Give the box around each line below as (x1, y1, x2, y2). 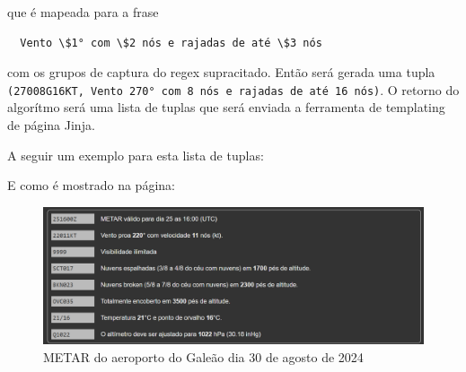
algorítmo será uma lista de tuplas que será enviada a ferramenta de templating (7, 98, 445, 117)
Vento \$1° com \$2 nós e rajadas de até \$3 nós (20, 36, 322, 49)
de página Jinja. (7, 116, 95, 134)
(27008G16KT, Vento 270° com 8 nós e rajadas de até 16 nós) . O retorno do (7, 80, 460, 99)
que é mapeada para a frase (7, 3, 159, 21)
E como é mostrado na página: (7, 176, 175, 195)
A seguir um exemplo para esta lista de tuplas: (7, 145, 264, 164)
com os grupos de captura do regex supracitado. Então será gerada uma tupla (7, 63, 435, 82)
